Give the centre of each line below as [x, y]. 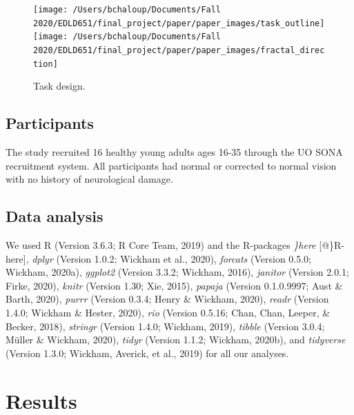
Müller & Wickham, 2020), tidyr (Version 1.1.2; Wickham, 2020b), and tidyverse [176, 340]
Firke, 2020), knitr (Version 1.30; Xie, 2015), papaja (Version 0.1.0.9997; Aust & [174, 285]
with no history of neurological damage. [89, 179]
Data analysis [55, 216]
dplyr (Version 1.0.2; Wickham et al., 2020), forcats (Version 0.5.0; [172, 258]
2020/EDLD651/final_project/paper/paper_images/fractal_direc [179, 50]
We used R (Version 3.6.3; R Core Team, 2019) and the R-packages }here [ [164, 245]
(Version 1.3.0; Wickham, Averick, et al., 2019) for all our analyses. [147, 353]
